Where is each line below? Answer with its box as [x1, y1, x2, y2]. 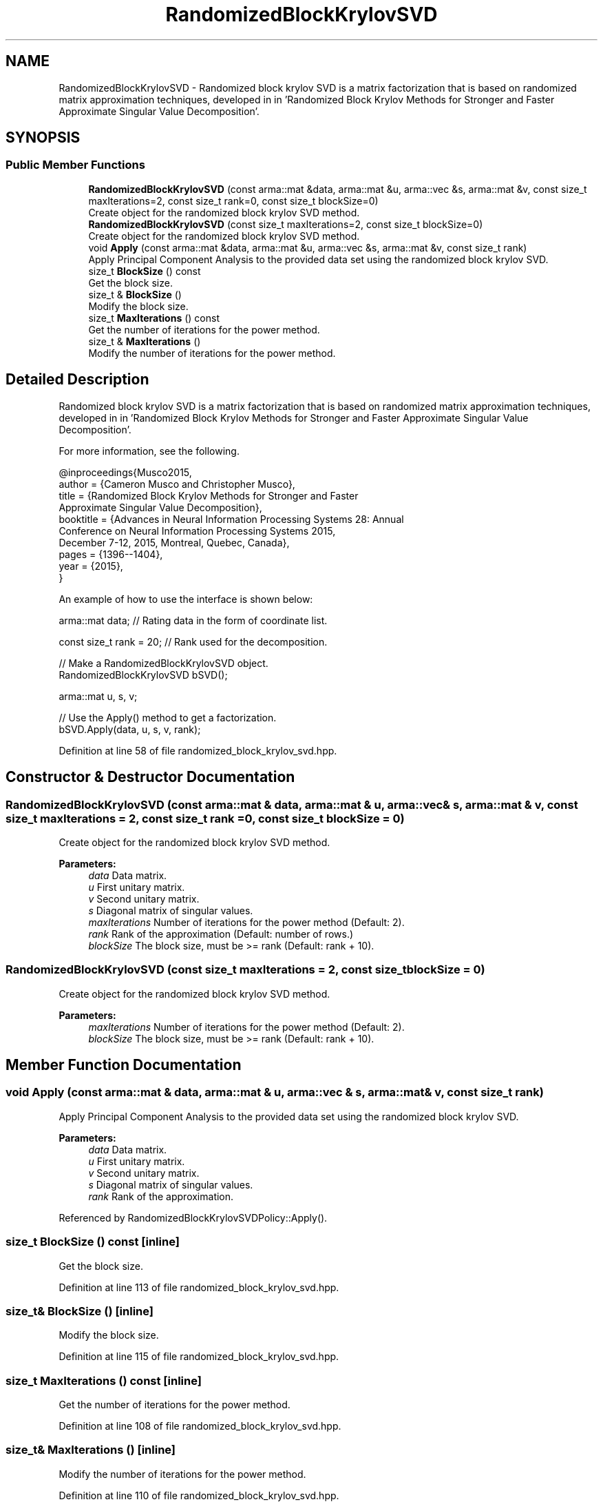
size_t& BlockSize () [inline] [6, 1304, 154, 1318]
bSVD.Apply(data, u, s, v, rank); [59, 723, 201, 735]
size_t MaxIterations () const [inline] [6, 1373, 202, 1388]
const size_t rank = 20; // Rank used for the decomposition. [59, 635, 328, 648]
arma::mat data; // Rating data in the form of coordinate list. [59, 614, 328, 626]
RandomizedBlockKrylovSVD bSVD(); [59, 668, 228, 681]
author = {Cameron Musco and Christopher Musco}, [59, 477, 295, 490]
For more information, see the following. [59, 444, 240, 457]
